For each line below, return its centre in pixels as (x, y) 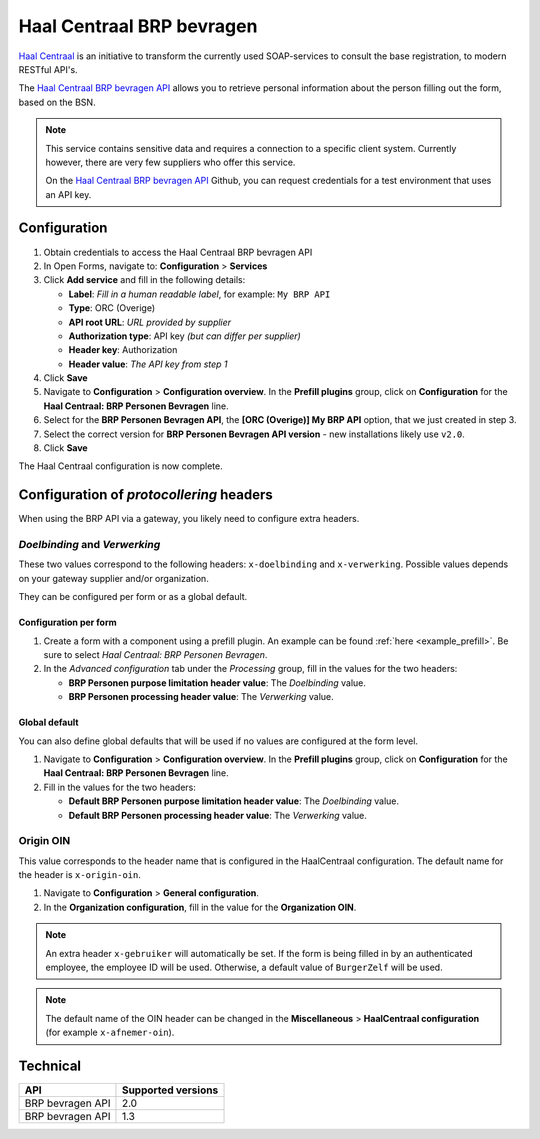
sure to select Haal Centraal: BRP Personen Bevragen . (155, 655)
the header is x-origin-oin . (80, 875)
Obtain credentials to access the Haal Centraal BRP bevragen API (178, 252)
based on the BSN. (57, 102)
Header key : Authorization (123, 350)
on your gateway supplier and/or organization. (113, 578)
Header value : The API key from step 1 (148, 364)
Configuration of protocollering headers (146, 495)
